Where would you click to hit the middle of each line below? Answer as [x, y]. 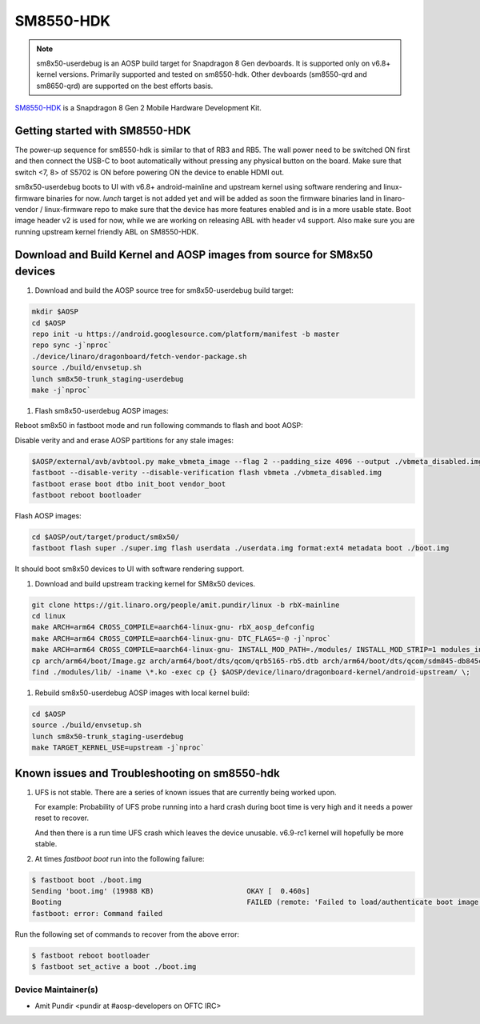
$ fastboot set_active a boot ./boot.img [114, 967]
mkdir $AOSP [55, 312]
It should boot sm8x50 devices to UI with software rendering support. [130, 569]
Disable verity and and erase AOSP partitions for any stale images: [124, 440]
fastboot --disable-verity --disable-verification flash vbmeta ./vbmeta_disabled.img [207, 473]
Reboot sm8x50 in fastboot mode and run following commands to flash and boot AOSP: [159, 426]
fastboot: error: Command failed [97, 913]
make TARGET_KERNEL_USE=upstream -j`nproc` [118, 748]
